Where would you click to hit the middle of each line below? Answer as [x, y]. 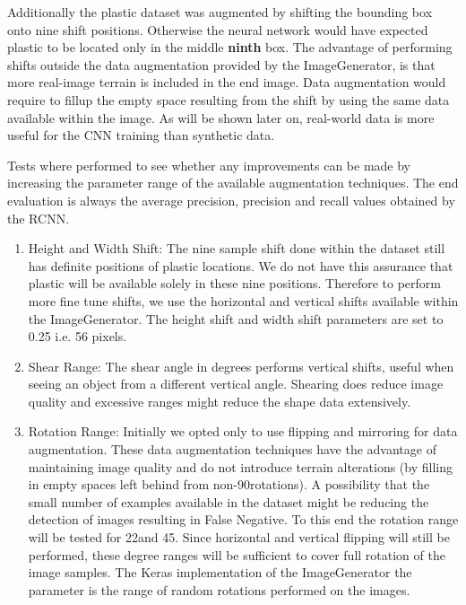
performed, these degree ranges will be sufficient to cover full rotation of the [237, 554]
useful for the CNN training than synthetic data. [141, 135]
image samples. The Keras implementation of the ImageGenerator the [220, 572]
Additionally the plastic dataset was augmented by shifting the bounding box [220, 12]
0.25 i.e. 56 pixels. [78, 336]
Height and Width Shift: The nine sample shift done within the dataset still [237, 248]
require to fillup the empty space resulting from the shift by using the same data [229, 99]
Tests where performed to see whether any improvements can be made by [209, 165]
